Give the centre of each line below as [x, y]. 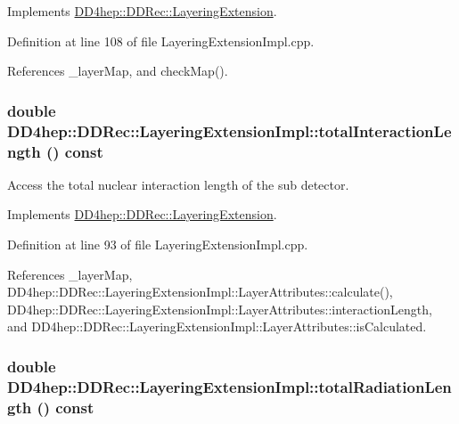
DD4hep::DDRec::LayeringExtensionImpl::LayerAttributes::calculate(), [200, 292]
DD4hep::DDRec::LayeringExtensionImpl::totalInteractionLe [229, 130]
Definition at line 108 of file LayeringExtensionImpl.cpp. [161, 41]
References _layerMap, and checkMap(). [118, 71]
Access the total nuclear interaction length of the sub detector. [178, 184]
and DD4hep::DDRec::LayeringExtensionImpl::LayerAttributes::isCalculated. [217, 326]
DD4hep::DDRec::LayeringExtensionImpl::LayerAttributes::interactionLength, [220, 309]
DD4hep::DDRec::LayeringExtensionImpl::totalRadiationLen [229, 386]
